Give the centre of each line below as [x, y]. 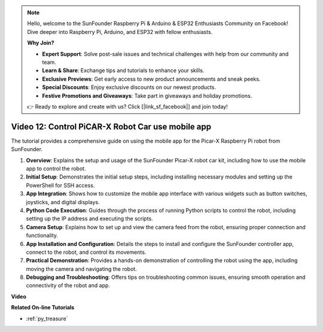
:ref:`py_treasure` [47, 318]
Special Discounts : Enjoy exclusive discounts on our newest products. [129, 87]
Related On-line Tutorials [43, 308]
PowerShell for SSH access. [60, 185]
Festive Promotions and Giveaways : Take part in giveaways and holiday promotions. [147, 96]
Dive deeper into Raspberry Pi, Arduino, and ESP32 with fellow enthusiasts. [120, 32]
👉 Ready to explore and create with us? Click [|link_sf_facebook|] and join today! [127, 106]
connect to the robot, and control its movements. [86, 252]
